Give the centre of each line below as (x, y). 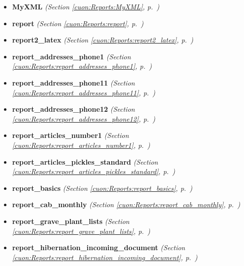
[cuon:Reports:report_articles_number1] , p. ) (81, 145)
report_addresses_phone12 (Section (73, 109)
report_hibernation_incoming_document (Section (98, 247)
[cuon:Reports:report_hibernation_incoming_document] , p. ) (105, 257)
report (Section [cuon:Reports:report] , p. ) (78, 23)
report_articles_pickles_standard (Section (85, 161)
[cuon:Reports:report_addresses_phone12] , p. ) (84, 118)
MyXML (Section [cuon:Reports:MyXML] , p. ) (86, 6)
